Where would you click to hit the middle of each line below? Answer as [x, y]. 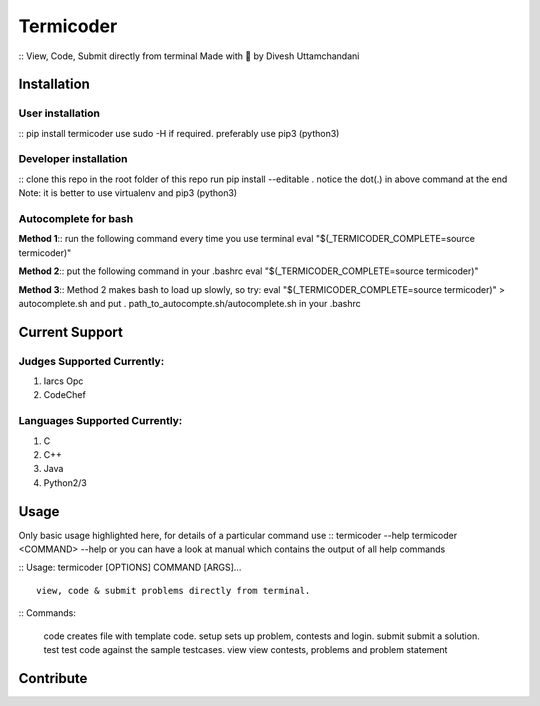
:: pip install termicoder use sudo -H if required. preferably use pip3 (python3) [179, 133]
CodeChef [65, 395]
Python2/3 [65, 482]
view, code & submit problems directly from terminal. [173, 590]
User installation [59, 113]
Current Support [71, 331]
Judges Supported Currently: [91, 361]
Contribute [53, 678]
